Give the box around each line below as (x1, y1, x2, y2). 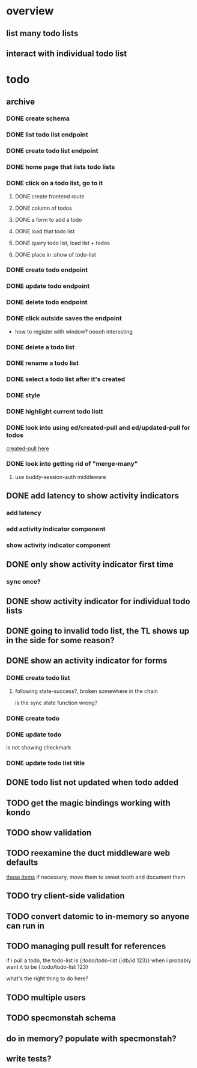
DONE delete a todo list (6, 343, 75, 351)
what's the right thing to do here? (6, 975, 89, 982)
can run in (6, 921, 45, 931)
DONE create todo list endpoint (6, 147, 98, 155)
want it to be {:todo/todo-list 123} (6, 963, 89, 971)
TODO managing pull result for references (6, 941, 166, 951)
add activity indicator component (6, 525, 106, 533)
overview (6, 4, 54, 18)
